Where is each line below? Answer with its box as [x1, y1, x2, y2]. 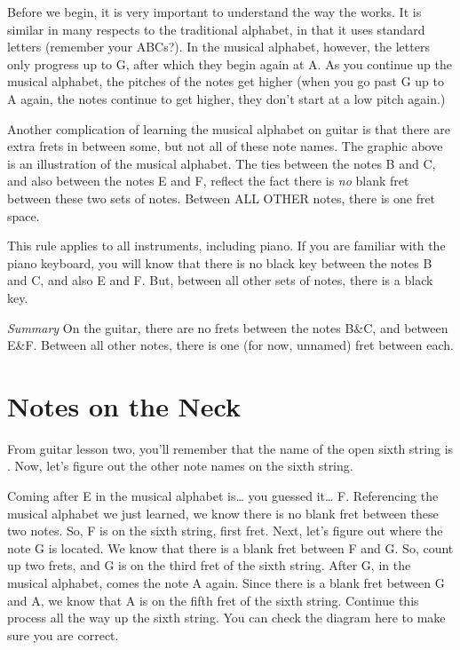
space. [7, 206, 40, 225]
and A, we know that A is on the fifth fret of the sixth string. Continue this [7, 591, 419, 609]
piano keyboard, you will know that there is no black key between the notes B [7, 253, 432, 272]
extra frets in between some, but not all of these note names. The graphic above [7, 137, 443, 155]
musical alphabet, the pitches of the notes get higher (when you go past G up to [7, 72, 444, 91]
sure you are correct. [7, 625, 119, 644]
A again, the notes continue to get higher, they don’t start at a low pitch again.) [7, 89, 446, 107]
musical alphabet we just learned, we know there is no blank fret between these [7, 503, 439, 522]
